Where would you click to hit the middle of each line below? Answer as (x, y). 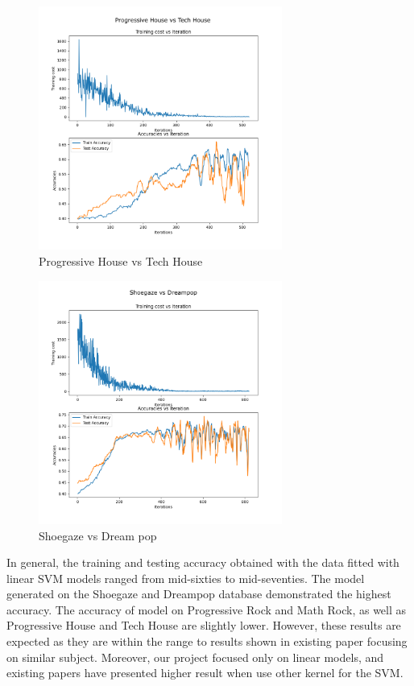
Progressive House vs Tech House (121, 260)
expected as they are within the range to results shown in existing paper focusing (207, 641)
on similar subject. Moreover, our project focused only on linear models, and (195, 657)
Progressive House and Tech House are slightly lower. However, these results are (204, 625)
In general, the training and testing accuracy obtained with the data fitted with (203, 562)
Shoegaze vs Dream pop (98, 535)
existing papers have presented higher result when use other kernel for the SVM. (205, 673)
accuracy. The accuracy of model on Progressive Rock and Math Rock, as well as (207, 609)
